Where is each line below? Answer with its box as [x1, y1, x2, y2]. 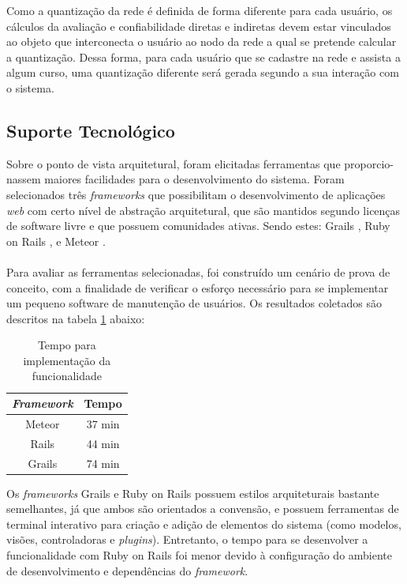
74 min [86, 454, 120, 471]
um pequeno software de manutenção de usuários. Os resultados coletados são [6, 295, 382, 311]
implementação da [23, 352, 111, 368]
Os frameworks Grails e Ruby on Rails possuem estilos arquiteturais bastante [6, 484, 379, 501]
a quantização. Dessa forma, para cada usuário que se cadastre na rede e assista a [6, 48, 401, 65]
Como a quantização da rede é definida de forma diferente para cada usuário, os [6, 2, 393, 18]
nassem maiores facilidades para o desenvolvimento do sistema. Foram [6, 171, 345, 187]
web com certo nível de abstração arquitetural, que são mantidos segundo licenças [6, 202, 401, 218]
